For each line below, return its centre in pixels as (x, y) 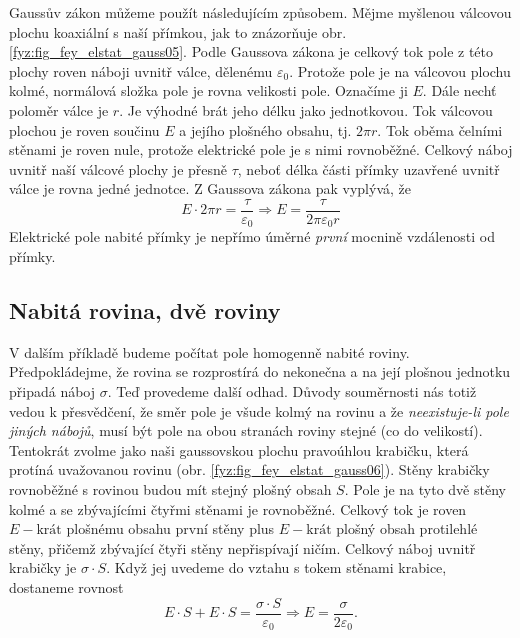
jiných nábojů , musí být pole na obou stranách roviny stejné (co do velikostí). (246, 430)
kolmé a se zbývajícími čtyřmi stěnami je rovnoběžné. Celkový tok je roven (238, 508)
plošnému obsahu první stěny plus (170, 528)
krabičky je (43, 567)
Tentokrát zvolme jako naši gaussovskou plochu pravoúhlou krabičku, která (239, 449)
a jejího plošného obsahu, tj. (265, 129)
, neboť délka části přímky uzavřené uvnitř (368, 168)
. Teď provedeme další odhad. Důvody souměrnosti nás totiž (292, 391)
